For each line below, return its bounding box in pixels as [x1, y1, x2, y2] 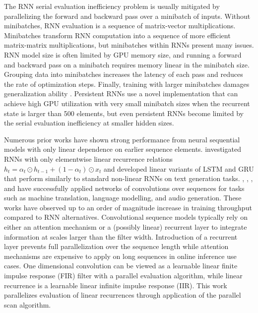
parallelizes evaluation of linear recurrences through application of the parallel [4, 290, 241, 300]
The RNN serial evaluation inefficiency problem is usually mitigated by [4, 1, 220, 11]
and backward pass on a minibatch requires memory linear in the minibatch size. [4, 59, 250, 69]
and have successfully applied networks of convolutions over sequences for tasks [4, 183, 245, 193]
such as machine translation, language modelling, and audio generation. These [4, 192, 242, 203]
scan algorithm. [4, 299, 51, 310]
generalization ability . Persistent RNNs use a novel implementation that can [4, 88, 238, 99]
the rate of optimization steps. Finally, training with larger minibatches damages [4, 78, 250, 89]
